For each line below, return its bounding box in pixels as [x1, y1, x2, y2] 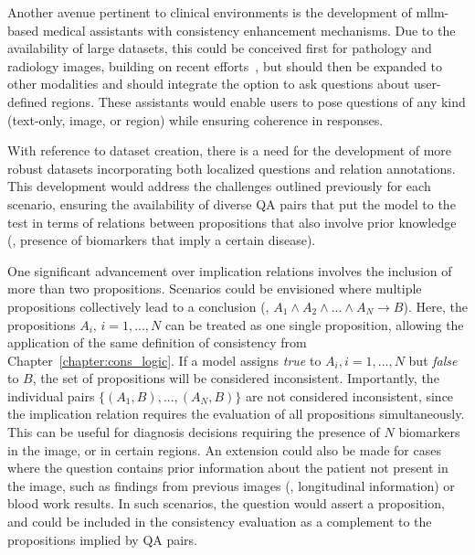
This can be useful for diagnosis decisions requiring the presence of [7, 422, 380, 442]
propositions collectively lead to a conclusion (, [7, 296, 269, 315]
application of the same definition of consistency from [7, 333, 307, 352]
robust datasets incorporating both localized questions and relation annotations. [7, 158, 456, 177]
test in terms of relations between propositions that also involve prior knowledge [7, 212, 457, 231]
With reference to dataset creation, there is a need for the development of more [7, 141, 452, 160]
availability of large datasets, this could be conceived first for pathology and [7, 38, 432, 58]
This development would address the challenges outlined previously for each [7, 176, 431, 196]
